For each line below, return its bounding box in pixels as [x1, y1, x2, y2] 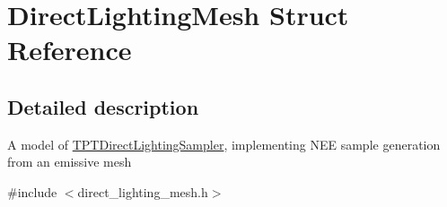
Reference [7, 31, 132, 68]
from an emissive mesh [7, 152, 132, 171]
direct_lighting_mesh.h [77, 182, 208, 201]
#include [7, 182, 57, 201]
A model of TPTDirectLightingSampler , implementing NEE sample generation [7, 134, 441, 153]
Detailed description [7, 92, 199, 120]
